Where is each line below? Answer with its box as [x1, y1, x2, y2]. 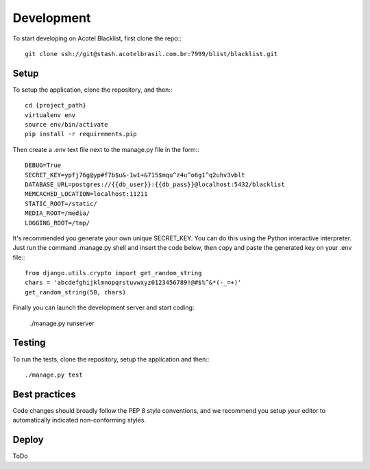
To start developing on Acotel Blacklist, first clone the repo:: [12, 34, 182, 42]
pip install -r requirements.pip [25, 130, 137, 138]
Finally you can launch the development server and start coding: [12, 303, 195, 312]
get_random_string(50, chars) [25, 288, 127, 296]
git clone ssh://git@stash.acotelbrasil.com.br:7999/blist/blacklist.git [25, 50, 278, 58]
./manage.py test [25, 370, 83, 379]
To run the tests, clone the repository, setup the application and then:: [12, 355, 210, 363]
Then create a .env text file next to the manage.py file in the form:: [12, 145, 200, 153]
